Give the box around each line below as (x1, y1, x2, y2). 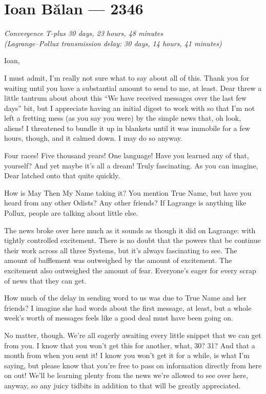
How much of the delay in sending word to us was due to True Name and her (4, 292, 247, 303)
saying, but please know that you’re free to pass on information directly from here (4, 360, 262, 370)
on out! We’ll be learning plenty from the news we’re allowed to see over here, (4, 370, 248, 381)
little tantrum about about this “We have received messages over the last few (4, 92, 247, 103)
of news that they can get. (4, 275, 87, 286)
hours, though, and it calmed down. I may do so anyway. (4, 133, 182, 143)
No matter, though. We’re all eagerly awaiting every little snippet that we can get (4, 329, 261, 340)
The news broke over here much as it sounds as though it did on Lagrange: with (4, 224, 256, 235)
